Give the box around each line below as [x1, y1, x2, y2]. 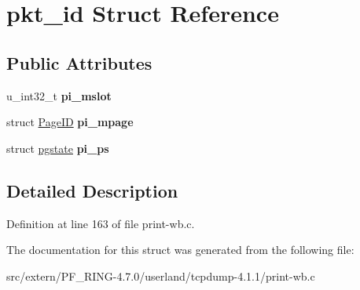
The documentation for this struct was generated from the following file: [6, 241, 354, 258]
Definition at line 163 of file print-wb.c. [6, 215, 195, 231]
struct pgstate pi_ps [6, 140, 109, 156]
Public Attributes [6, 50, 152, 74]
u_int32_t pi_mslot [6, 87, 112, 103]
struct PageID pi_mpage [6, 114, 134, 130]
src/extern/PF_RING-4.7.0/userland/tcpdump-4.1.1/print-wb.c [6, 267, 315, 284]
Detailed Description [6, 178, 178, 202]
